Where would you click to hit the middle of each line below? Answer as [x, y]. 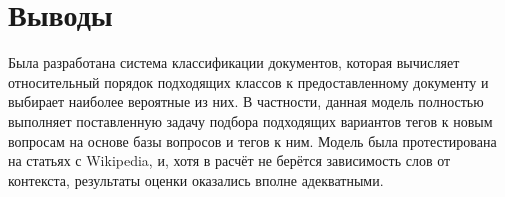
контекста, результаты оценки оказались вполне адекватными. [196, 179]
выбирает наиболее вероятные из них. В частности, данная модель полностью [246, 101]
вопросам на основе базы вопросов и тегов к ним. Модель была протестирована [252, 140]
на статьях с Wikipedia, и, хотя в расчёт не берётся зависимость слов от [229, 160]
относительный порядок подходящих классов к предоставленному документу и [248, 81]
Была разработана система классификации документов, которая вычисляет [234, 62]
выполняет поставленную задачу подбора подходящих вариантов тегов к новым [250, 120]
